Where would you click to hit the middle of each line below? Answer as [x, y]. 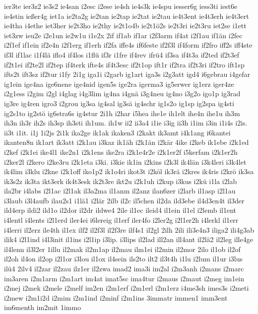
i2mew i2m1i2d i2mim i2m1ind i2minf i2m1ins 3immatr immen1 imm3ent [116, 297]
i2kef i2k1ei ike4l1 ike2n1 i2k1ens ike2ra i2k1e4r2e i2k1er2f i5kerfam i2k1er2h [121, 152]
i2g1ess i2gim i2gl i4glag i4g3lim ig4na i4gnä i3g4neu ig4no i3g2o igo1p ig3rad [122, 94]
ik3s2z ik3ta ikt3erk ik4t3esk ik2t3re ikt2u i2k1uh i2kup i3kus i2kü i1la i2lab [121, 181]
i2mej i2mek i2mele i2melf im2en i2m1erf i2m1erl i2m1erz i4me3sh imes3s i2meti [127, 288]
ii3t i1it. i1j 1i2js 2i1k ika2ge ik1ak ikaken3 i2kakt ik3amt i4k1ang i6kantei [117, 132]
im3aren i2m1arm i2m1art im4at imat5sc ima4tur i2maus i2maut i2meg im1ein [124, 278]
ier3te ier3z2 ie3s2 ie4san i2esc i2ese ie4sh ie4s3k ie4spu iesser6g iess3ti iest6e [121, 6]
